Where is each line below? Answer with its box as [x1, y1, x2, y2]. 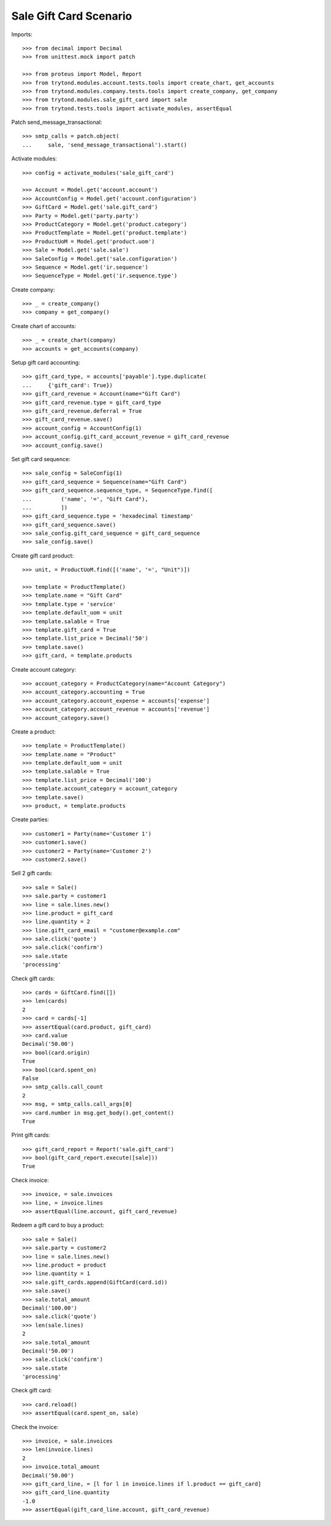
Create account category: [11, 665, 77, 673]
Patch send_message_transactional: [11, 118, 102, 126]
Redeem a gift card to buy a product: [11, 1221, 104, 1229]
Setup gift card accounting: [11, 359, 80, 366]
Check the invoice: [11, 1423, 59, 1430]
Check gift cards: [11, 975, 55, 982]
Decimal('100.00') [22, 1304, 78, 1311]
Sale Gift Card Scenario [11, 9, 132, 23]
